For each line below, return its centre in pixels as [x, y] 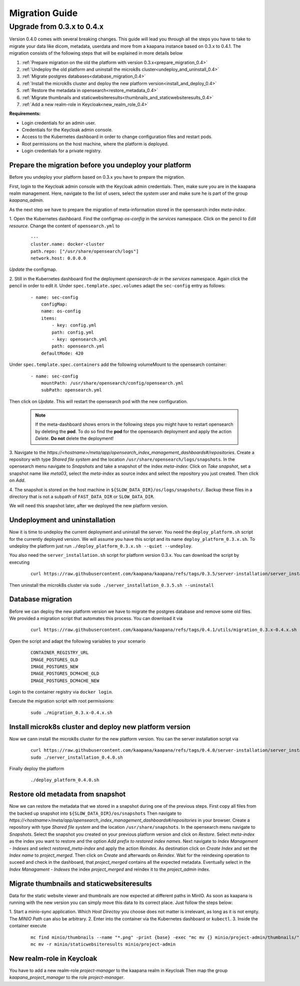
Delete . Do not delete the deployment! [74, 439]
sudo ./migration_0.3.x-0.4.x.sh [71, 713]
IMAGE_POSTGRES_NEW [54, 667]
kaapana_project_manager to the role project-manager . [67, 977]
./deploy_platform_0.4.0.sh [65, 780]
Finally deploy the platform [37, 768]
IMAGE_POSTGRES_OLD [54, 660]
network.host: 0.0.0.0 [58, 258]
